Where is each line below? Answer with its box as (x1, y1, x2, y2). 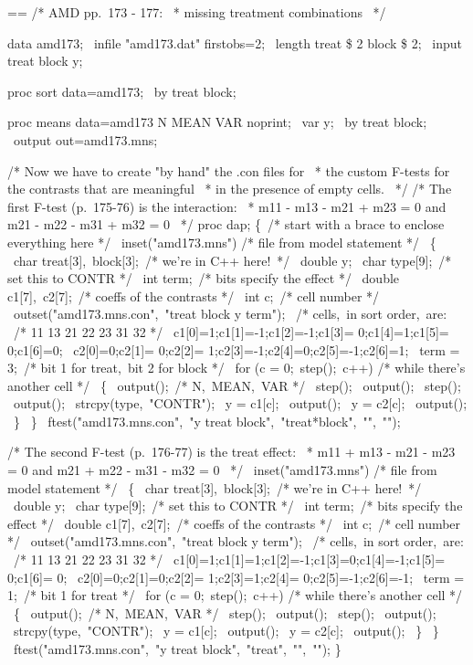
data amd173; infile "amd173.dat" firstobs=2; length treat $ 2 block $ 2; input (7, 33, 463, 52)
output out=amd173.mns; (13, 130, 158, 149)
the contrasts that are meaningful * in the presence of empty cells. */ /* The (7, 179, 452, 198)
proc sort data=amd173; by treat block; (7, 81, 236, 100)
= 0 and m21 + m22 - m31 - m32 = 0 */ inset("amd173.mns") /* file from (7, 460, 437, 480)
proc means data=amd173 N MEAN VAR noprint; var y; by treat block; (7, 112, 427, 132)
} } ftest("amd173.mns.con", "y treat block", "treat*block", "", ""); (13, 411, 401, 430)
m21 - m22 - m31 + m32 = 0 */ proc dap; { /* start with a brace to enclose (7, 215, 445, 234)
